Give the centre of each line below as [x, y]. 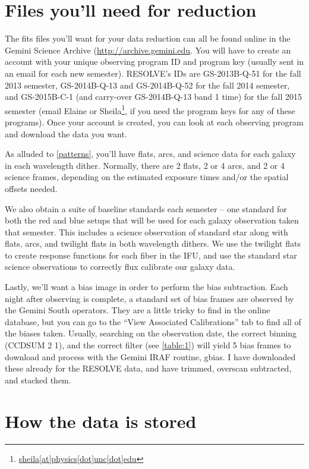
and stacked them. [38, 380]
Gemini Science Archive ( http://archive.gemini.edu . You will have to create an [148, 50]
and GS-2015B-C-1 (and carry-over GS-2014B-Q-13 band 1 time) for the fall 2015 [154, 97]
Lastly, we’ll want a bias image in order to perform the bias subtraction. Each [146, 287]
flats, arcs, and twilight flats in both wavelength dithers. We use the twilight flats [153, 243]
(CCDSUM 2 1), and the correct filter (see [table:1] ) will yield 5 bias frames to [148, 345]
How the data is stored [101, 421]
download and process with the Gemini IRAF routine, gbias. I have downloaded [150, 356]
